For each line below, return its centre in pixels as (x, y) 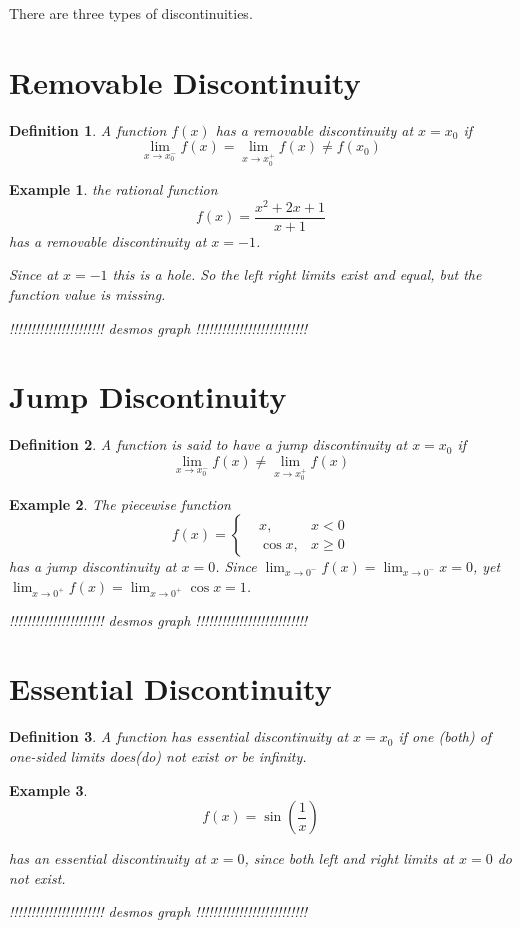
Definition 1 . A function (88, 129)
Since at (34, 274)
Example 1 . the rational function (113, 189)
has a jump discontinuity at (93, 566)
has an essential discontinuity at (107, 858)
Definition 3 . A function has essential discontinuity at (179, 736)
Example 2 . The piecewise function (120, 503)
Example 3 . (48, 789)
